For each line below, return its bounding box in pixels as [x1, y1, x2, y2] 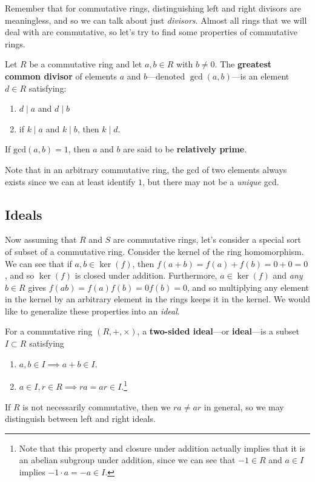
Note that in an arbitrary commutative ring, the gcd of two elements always [5, 163, 287, 175]
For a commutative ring [5, 325, 93, 338]
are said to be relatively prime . [123, 143, 247, 155]
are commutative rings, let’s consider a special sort [113, 233, 301, 246]
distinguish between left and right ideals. [5, 412, 156, 425]
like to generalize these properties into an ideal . [5, 304, 180, 317]
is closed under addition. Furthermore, [75, 269, 217, 282]
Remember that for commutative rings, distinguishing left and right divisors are [5, 2, 301, 14]
